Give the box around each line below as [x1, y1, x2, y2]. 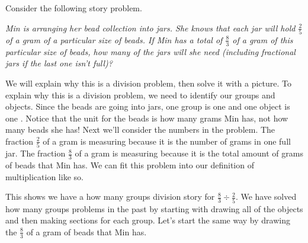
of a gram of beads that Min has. [26, 225, 147, 238]
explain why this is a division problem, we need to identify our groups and [5, 88, 275, 101]
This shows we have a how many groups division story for [5, 190, 215, 203]
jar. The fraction [5, 147, 66, 159]
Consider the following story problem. [5, 2, 142, 14]
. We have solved [235, 190, 297, 203]
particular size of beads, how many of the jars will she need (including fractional [5, 45, 296, 57]
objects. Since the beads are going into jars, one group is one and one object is [5, 100, 290, 113]
